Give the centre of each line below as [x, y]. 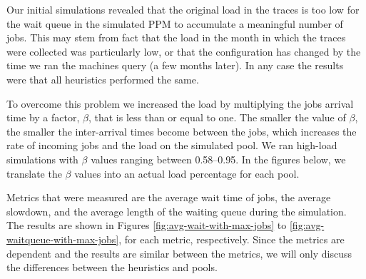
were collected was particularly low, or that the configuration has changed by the [184, 51]
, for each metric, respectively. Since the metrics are [232, 239]
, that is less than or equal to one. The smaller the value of [217, 117]
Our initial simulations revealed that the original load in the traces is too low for [183, 9]
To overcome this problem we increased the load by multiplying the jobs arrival [180, 103]
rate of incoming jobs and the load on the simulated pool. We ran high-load [172, 145]
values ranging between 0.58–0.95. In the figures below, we [218, 159]
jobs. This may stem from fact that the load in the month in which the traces [176, 37]
